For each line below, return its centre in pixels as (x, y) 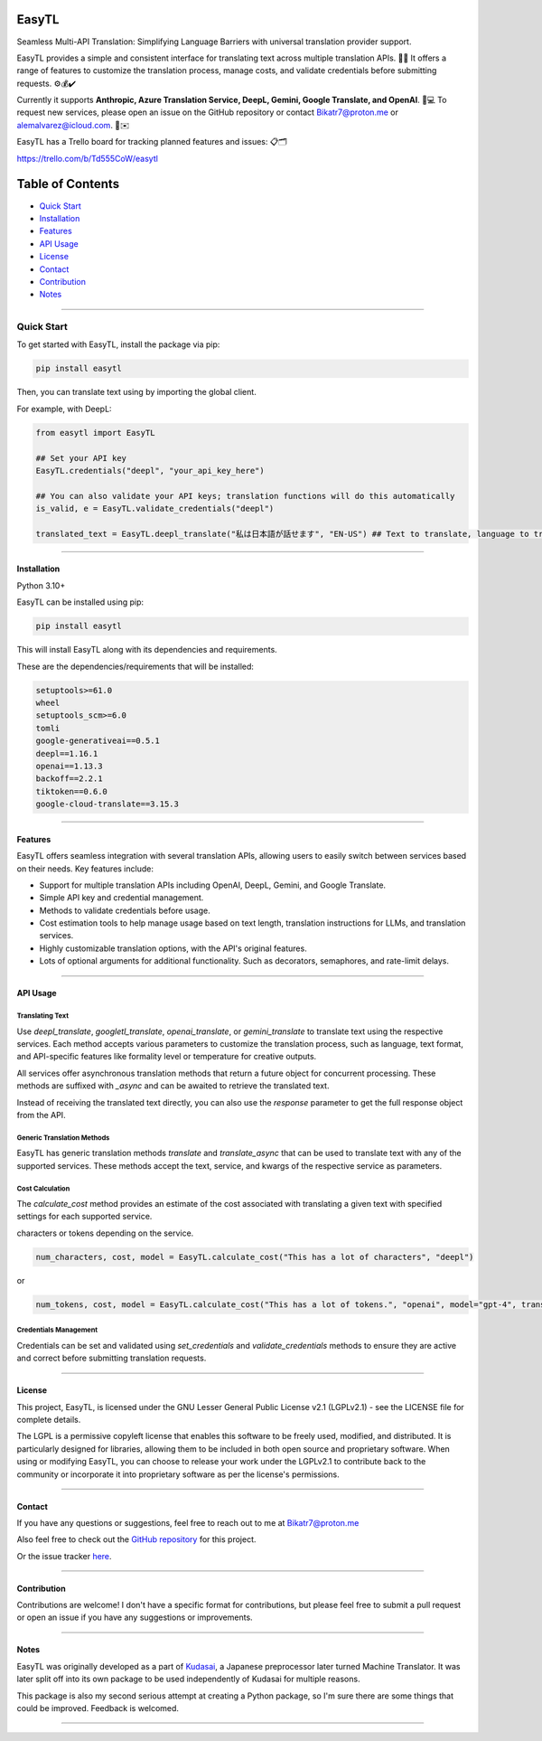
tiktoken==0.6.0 (72, 791)
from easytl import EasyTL (95, 433)
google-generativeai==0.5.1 (98, 741)
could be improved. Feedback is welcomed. (98, 1708)
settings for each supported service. (84, 1217)
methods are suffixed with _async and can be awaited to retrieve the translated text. (173, 1086)
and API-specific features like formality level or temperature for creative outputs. (167, 1057)
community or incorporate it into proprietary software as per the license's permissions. (178, 1474)
